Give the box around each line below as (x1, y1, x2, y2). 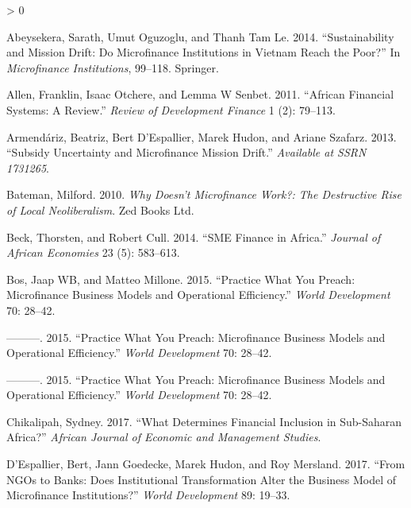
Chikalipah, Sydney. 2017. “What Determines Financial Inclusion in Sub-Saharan (6, 413, 402, 429)
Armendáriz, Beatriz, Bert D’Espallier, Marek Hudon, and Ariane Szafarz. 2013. (6, 128, 397, 145)
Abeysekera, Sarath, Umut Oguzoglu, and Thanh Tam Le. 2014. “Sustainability (6, 28, 394, 45)
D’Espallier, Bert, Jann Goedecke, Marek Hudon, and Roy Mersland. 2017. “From (6, 456, 405, 472)
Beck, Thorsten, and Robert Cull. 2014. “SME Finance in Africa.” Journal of (6, 228, 381, 245)
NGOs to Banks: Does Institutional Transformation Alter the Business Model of (6, 471, 397, 487)
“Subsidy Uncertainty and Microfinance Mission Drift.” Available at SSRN (6, 144, 367, 161)
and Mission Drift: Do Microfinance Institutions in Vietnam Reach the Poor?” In (6, 44, 401, 60)
